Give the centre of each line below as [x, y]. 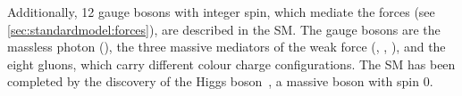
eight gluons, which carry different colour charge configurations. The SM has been [231, 64]
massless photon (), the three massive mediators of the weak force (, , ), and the [227, 47]
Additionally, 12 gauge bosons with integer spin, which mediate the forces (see [221, 12]
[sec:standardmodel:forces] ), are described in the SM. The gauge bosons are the [224, 29]
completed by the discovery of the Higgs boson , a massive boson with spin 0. [220, 81]
